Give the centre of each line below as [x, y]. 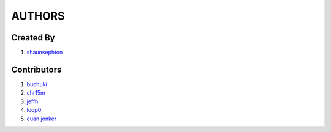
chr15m [36, 93]
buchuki [37, 84]
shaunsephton [45, 53]
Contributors [36, 69]
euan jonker [42, 119]
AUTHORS [38, 16]
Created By [33, 38]
